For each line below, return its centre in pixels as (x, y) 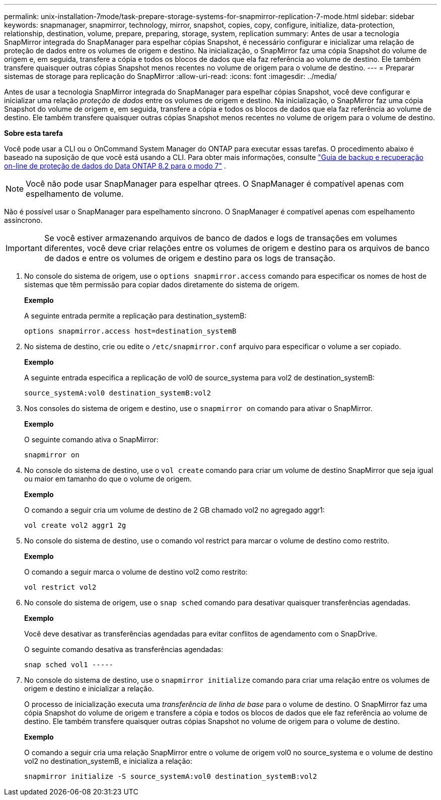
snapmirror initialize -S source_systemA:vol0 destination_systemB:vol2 (171, 776)
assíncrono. (23, 220)
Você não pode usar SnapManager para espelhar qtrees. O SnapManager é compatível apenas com (215, 184)
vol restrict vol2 (60, 587)
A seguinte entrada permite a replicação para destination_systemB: (135, 316)
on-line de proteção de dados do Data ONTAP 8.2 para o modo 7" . (115, 166)
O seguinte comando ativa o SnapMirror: (91, 439)
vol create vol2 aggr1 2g (75, 525)
